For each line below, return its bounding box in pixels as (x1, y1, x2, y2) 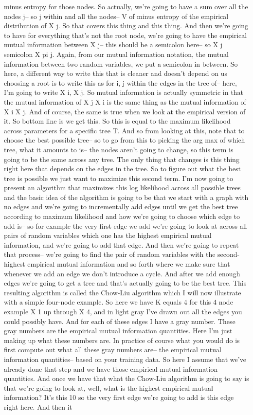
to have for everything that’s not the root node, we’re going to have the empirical (4, 30, 247, 40)
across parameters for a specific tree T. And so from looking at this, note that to (4, 125, 245, 135)
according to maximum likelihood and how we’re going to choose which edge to (4, 211, 240, 221)
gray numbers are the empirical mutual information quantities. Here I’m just (4, 325, 233, 336)
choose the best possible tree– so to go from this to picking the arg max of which (4, 135, 245, 145)
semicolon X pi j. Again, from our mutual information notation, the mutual (4, 49, 229, 59)
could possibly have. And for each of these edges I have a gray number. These (4, 316, 235, 326)
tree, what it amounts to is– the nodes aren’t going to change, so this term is (4, 144, 234, 154)
